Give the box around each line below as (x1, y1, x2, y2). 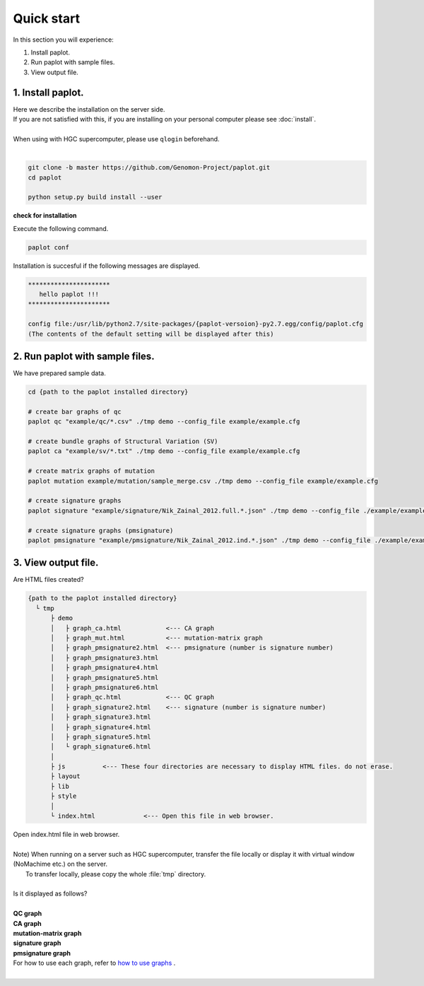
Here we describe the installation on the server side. (13, 105, 165, 113)
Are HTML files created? (13, 575, 84, 584)
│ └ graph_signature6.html (50, 743, 151, 751)
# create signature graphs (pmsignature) (28, 527, 174, 534)
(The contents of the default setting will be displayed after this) (28, 329, 274, 338)
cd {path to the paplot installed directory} (28, 388, 189, 396)
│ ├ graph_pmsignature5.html (50, 674, 159, 681)
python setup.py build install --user (28, 193, 163, 201)
